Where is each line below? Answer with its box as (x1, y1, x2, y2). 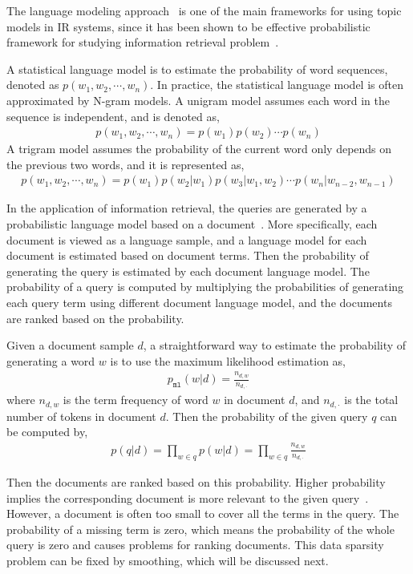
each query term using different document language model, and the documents (6, 293, 392, 310)
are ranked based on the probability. (6, 309, 184, 326)
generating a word (6, 352, 95, 369)
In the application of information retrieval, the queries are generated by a (6, 200, 367, 216)
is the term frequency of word (63, 391, 209, 408)
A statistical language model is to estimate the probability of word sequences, (6, 60, 388, 77)
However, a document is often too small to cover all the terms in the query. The (6, 505, 399, 522)
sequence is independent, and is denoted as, (6, 107, 220, 124)
